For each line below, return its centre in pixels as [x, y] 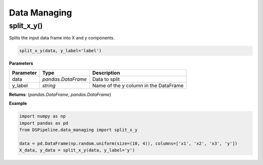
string [49, 85]
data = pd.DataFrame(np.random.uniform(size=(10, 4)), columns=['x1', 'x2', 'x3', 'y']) [129, 143]
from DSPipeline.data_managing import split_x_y [78, 130]
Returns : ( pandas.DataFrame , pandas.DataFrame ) [60, 94]
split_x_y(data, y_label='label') [60, 51]
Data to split [106, 79]
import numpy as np [42, 116]
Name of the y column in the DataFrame [138, 85]
